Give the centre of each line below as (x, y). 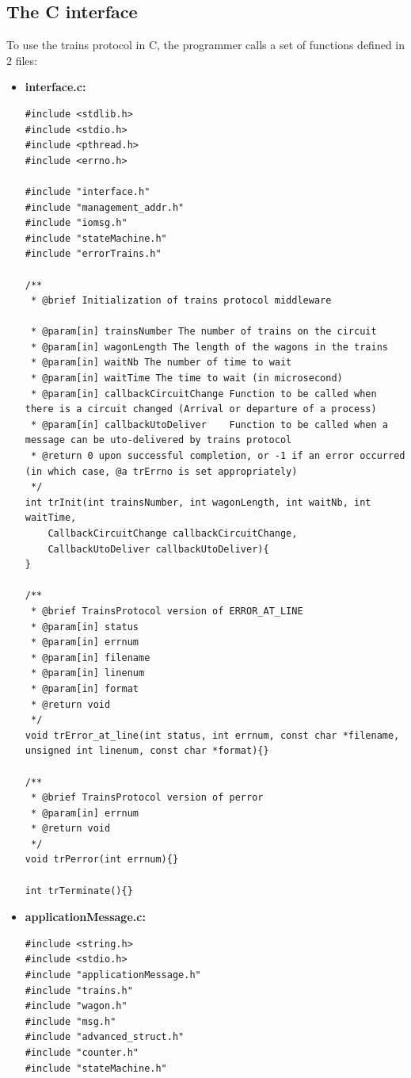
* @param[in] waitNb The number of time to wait (161, 363)
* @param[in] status (84, 627)
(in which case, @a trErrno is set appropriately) (161, 471)
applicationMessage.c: (85, 917)
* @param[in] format (84, 688)
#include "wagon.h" (76, 1006)
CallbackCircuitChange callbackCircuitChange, (173, 534)
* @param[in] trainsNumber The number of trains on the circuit (204, 332)
